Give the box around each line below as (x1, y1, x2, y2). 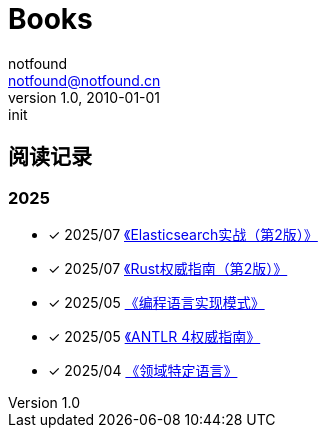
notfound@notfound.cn (8, 71, 161, 89)
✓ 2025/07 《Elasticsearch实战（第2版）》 (48, 225, 318, 243)
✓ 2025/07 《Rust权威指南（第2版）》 (48, 259, 288, 277)
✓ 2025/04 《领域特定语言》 (48, 361, 238, 379)
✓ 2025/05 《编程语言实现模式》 (48, 293, 265, 311)
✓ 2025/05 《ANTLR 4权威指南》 (48, 327, 261, 345)
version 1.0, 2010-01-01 (8, 88, 161, 106)
